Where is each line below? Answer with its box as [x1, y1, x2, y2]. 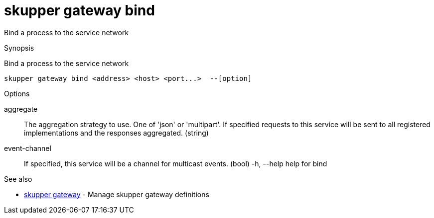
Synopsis [4, 43, 34, 52]
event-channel [4, 144, 51, 152]
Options [4, 89, 30, 98]
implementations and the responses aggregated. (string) [24, 128, 209, 137]
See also [4, 174, 32, 183]
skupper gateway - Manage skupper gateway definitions [24, 190, 209, 199]
